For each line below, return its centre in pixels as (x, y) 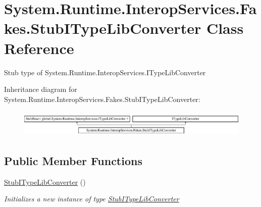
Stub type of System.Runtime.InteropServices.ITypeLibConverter (105, 72)
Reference (39, 48)
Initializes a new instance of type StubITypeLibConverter (92, 199)
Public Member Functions (73, 161)
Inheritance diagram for (41, 89)
